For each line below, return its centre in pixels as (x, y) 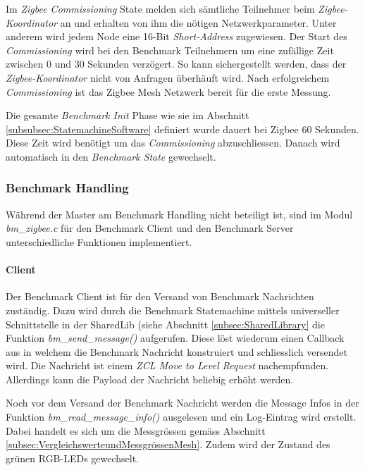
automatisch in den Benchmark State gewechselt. (111, 156)
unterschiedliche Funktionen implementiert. (99, 241)
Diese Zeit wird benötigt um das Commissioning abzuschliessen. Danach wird (173, 143)
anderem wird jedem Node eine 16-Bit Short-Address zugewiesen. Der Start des (177, 36)
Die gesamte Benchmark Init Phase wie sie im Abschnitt (128, 115)
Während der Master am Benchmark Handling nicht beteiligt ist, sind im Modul (179, 214)
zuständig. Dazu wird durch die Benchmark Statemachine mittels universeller (173, 310)
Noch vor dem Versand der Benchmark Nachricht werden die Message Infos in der (182, 403)
